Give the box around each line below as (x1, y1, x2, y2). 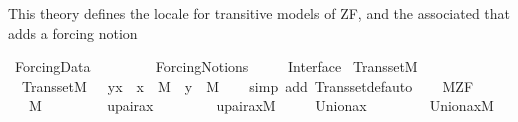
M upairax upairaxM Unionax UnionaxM (28, 95, 494, 116)
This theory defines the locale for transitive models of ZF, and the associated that (8, 3, 511, 23)
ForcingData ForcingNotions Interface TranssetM (14, 56, 418, 77)
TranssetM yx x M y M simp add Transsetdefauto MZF (21, 75, 474, 96)
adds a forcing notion (8, 22, 138, 43)
